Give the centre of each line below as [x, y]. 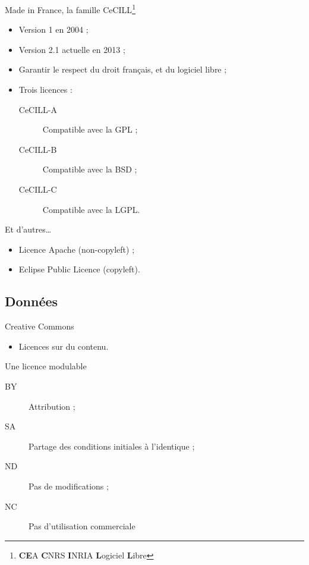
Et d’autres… [28, 229]
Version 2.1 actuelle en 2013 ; [72, 49]
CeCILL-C [38, 189]
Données [31, 301]
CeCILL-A [38, 109]
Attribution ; [52, 406]
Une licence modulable [46, 366]
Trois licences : [45, 90]
